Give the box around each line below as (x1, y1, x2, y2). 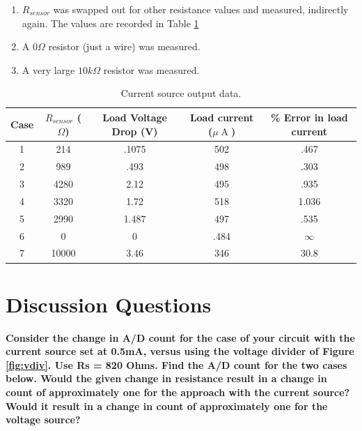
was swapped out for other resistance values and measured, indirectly (53, 2, 349, 16)
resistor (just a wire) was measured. (48, 39, 200, 54)
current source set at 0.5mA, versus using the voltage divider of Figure (6, 344, 354, 358)
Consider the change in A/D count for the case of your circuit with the (6, 330, 355, 345)
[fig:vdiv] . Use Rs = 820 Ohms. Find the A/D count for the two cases (6, 357, 347, 372)
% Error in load (270, 109, 348, 124)
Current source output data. (120, 86, 242, 100)
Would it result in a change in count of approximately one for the (6, 398, 328, 413)
